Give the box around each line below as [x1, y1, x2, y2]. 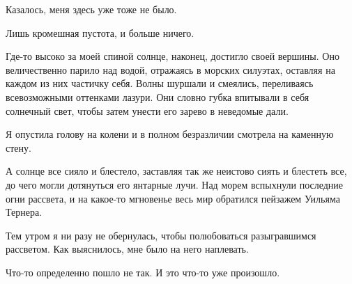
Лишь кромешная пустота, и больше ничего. [6, 25, 194, 40]
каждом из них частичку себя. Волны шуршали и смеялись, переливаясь [6, 76, 314, 90]
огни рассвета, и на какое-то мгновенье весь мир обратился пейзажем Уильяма [6, 191, 340, 205]
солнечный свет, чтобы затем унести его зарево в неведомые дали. [6, 103, 289, 118]
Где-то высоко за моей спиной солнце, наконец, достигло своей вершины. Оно [6, 49, 339, 63]
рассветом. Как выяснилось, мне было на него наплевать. [6, 242, 249, 256]
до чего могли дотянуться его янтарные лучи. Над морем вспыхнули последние [6, 177, 344, 191]
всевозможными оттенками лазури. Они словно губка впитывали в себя [6, 89, 309, 104]
